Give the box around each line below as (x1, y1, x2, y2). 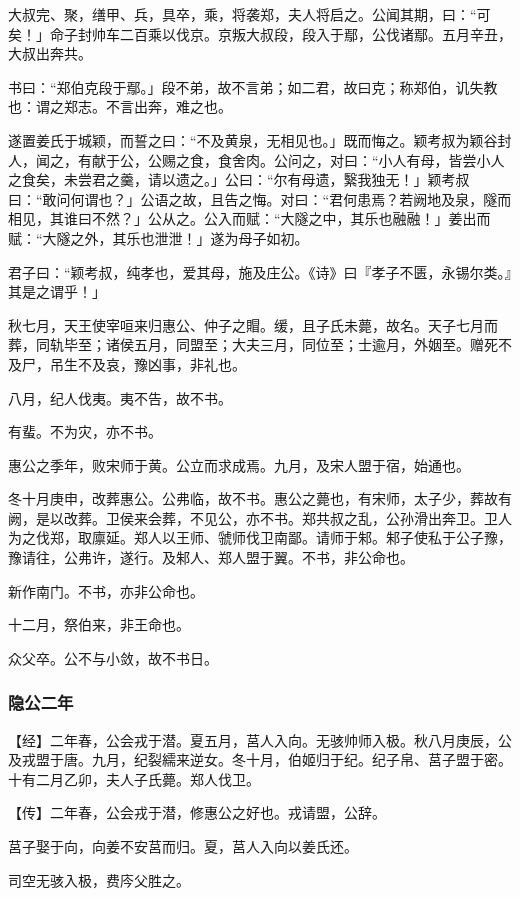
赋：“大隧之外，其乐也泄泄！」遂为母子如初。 (8, 227, 309, 248)
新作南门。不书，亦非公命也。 (8, 580, 204, 601)
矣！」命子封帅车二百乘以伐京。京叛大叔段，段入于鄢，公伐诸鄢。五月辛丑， (8, 23, 512, 44)
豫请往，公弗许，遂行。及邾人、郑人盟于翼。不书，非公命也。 (8, 547, 414, 568)
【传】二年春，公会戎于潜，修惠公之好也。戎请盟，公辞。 (8, 802, 386, 823)
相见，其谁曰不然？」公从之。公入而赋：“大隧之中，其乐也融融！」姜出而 (8, 208, 491, 229)
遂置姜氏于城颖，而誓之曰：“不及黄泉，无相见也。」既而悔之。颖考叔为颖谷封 (8, 129, 512, 150)
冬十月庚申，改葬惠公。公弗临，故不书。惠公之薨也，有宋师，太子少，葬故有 (8, 488, 512, 509)
